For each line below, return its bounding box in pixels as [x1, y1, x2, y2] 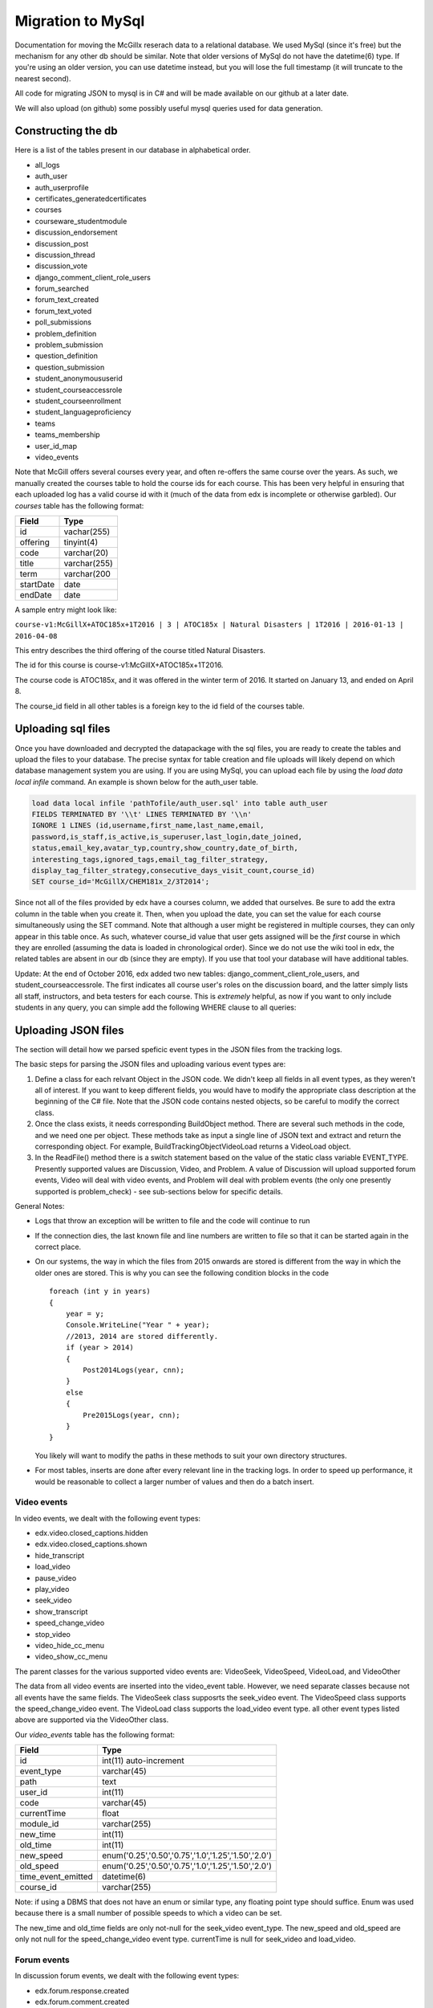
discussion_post [34, 239, 89, 248]
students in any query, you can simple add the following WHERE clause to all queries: [14, 1002, 297, 1012]
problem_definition [34, 329, 97, 338]
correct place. [34, 1242, 82, 1252]
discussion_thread [34, 250, 95, 259]
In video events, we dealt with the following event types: [14, 1513, 200, 1523]
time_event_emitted [19, 1871, 94, 1883]
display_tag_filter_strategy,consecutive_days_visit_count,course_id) [31, 866, 316, 875]
